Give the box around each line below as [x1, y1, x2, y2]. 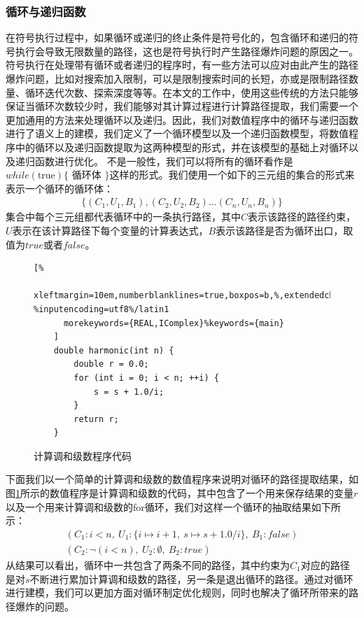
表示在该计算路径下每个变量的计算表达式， [12, 223, 209, 237]
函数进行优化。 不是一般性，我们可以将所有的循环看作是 [34, 153, 293, 168]
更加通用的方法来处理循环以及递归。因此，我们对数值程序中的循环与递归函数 [6, 112, 358, 127]
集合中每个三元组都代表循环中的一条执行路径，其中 [6, 209, 241, 224]
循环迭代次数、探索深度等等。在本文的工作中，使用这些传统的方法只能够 [24, 85, 358, 99]
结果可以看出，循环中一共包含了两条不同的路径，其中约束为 [15, 557, 290, 572]
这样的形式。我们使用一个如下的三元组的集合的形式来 [109, 167, 355, 182]
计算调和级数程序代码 [34, 448, 132, 463]
